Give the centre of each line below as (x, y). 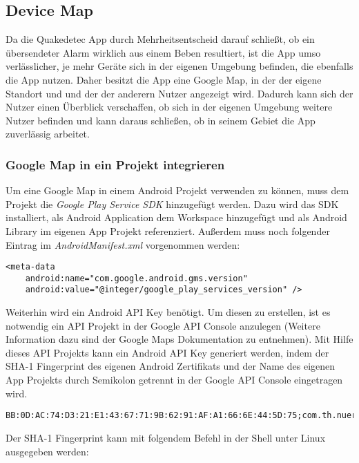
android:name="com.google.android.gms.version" (136, 278)
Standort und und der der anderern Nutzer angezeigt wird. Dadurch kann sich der (179, 93)
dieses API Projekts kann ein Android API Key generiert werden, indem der (167, 352)
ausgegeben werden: (47, 451)
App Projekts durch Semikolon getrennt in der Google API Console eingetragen (174, 380)
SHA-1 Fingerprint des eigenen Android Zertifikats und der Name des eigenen (171, 366)
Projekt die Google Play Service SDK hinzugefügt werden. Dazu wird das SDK (172, 204)
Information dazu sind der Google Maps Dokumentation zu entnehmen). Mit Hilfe (179, 339)
